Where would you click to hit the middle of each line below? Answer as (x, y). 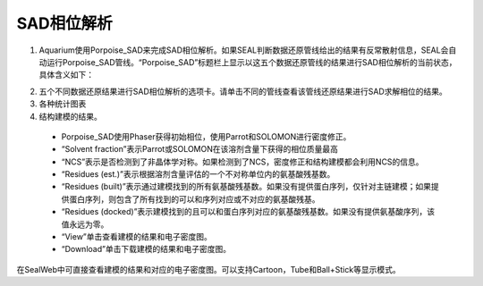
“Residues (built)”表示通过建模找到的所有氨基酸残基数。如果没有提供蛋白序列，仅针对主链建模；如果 (246, 187)
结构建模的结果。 (70, 116)
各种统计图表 (63, 104)
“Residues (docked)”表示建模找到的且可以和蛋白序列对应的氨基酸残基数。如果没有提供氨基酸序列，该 (248, 212)
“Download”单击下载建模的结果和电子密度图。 (146, 249)
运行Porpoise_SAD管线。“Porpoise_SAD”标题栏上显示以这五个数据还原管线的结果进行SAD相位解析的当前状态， (251, 62)
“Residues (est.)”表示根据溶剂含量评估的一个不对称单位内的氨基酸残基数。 (198, 174)
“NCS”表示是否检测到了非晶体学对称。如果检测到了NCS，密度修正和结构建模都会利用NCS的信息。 (242, 162)
